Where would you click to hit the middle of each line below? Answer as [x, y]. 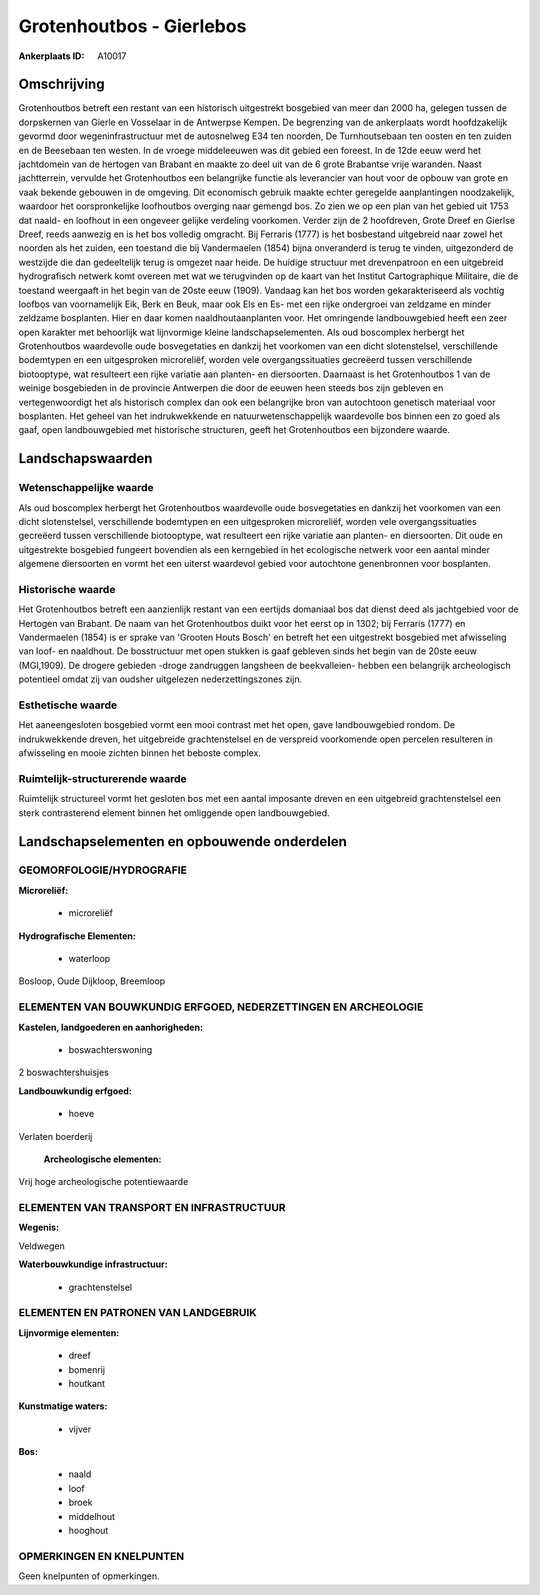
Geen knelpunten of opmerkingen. [89, 1576]
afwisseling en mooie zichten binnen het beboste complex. [140, 753]
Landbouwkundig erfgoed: [75, 1091]
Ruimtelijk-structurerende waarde [102, 778]
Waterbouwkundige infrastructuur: [93, 1264]
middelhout [91, 1516]
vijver [80, 1429]
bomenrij [86, 1369]
